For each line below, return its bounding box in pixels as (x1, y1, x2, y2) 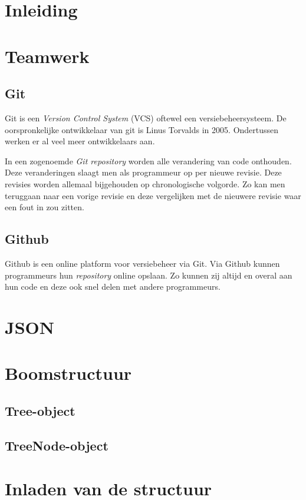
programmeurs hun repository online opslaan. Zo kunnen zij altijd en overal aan (5, 269, 292, 281)
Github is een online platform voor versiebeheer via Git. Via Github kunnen (5, 257, 280, 269)
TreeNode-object (5, 436, 108, 454)
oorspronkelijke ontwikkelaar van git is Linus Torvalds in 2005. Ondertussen (5, 123, 279, 135)
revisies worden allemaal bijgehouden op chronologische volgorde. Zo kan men (5, 177, 285, 190)
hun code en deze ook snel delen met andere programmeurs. (5, 280, 221, 293)
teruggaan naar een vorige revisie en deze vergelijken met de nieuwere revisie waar (5, 189, 301, 201)
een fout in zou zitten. (5, 201, 84, 213)
